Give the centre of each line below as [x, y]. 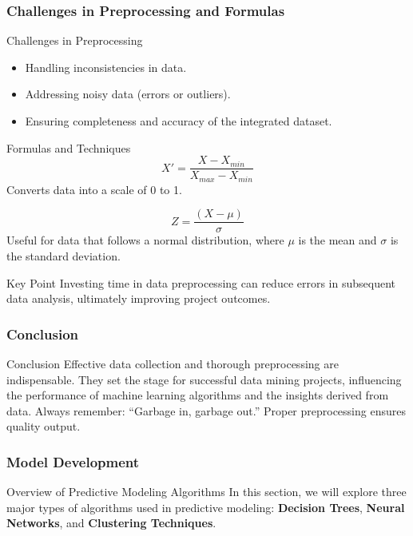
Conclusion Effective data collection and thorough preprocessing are [173, 363]
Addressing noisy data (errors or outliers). [128, 94]
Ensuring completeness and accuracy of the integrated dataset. [179, 121]
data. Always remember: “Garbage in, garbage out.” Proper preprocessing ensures [206, 410]
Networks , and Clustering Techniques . [111, 523]
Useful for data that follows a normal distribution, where [145, 240]
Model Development [73, 461]
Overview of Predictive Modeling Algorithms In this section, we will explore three [206, 492]
